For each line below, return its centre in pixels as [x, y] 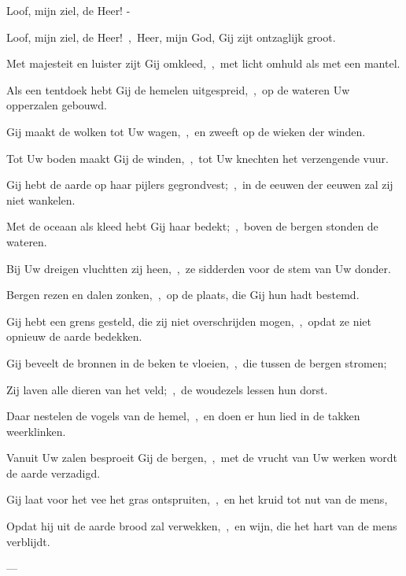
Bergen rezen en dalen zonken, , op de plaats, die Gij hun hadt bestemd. [183, 295]
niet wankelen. [41, 199]
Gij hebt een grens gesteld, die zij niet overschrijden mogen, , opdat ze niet [189, 321]
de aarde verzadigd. [54, 473]
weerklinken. [36, 431]
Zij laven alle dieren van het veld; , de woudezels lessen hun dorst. [167, 389]
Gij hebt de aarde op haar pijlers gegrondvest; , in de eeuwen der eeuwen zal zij [200, 185]
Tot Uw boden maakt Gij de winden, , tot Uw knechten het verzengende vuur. [197, 158]
